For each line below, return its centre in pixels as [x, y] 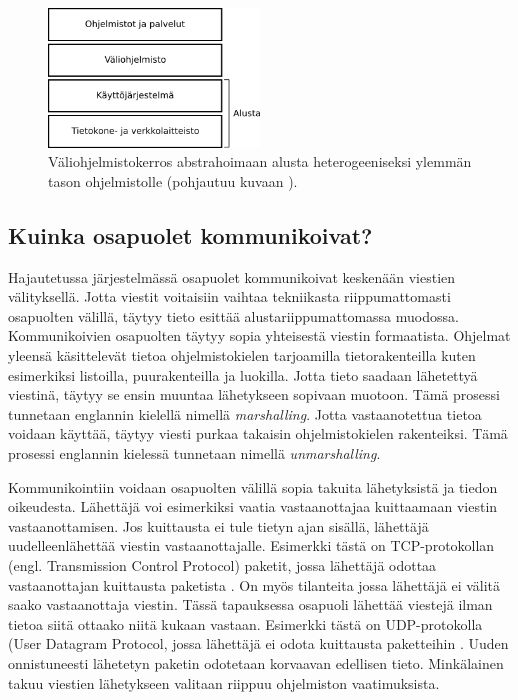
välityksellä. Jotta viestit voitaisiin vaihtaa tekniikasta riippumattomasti [229, 296]
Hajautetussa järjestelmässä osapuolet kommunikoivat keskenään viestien [232, 276]
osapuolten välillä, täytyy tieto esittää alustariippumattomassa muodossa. [233, 315]
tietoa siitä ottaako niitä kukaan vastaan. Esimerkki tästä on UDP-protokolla [245, 623]
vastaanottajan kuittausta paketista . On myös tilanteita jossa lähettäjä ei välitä [254, 584]
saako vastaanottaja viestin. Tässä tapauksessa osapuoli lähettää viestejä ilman [250, 604]
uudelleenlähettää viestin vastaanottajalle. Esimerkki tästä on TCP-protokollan [251, 545]
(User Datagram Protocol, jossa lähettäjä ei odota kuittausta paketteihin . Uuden [258, 643]
